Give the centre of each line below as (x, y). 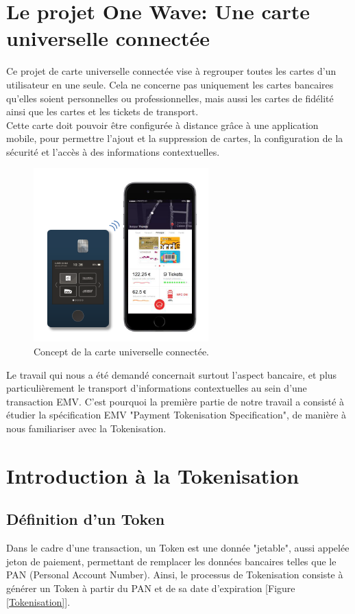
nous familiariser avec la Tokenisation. (86, 428)
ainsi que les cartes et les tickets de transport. (102, 111)
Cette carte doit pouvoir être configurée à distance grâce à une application (162, 125)
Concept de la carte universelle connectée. (122, 352)
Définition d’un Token (86, 519)
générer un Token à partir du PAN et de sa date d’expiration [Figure (151, 588)
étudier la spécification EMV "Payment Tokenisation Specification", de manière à (176, 415)
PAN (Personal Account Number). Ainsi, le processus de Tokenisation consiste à (175, 575)
